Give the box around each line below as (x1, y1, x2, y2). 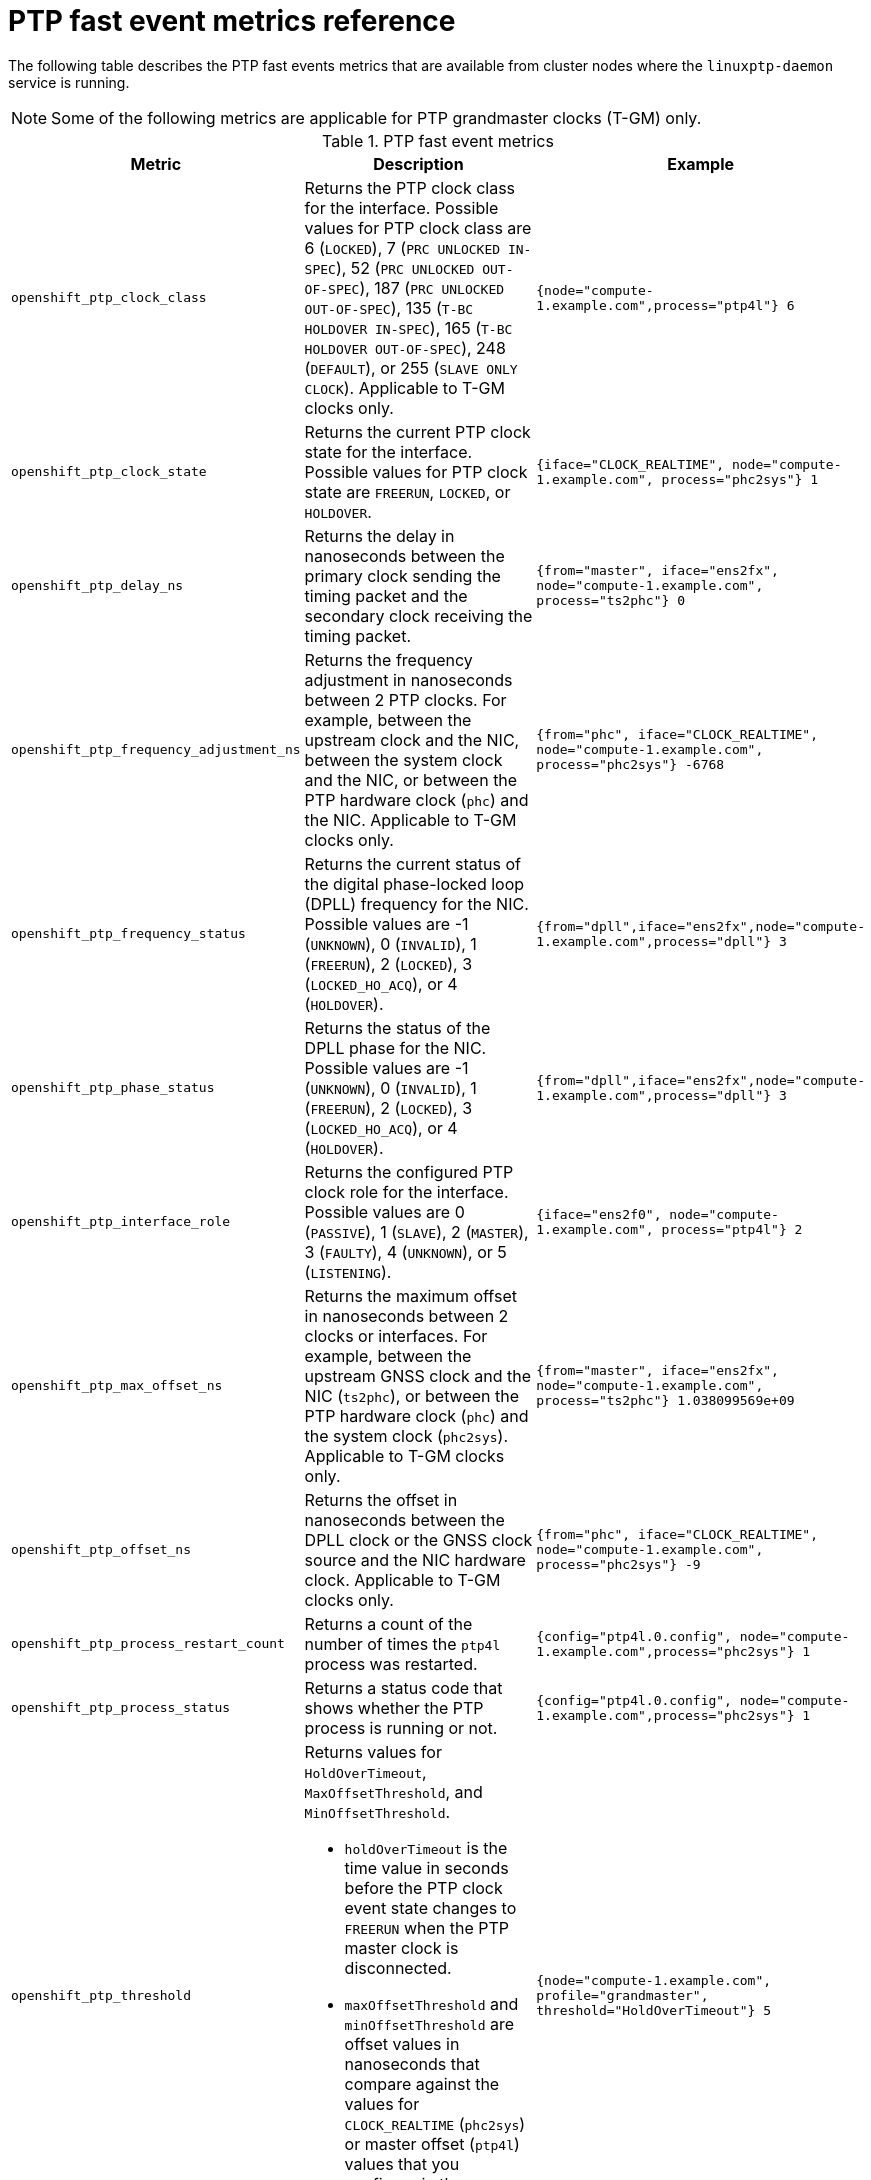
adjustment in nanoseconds (304, 669, 513, 690)
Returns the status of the (304, 1017, 491, 1038)
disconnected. (344, 1957, 452, 1978)
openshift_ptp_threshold (11, 1988, 192, 2004)
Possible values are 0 (304, 1201, 465, 1222)
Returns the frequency (304, 649, 473, 670)
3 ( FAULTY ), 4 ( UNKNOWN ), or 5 (304, 1241, 507, 1262)
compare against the (344, 2073, 500, 2094)
